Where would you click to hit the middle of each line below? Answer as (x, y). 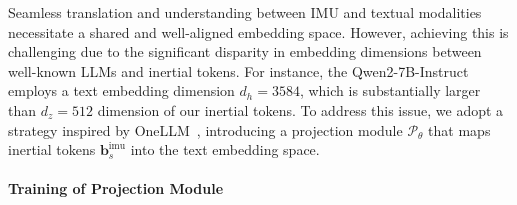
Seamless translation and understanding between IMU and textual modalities (245, 12)
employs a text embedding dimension (121, 90)
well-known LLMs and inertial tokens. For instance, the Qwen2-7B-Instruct (238, 70)
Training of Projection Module (116, 188)
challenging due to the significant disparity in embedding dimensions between (245, 51)
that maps (459, 129)
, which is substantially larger (390, 90)
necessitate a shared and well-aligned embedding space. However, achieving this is (258, 31)
